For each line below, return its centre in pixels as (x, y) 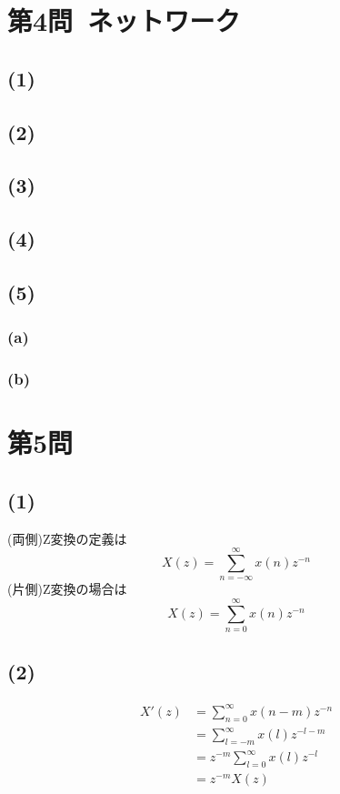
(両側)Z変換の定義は (67, 538)
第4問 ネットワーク (124, 20)
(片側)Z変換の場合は (67, 589)
